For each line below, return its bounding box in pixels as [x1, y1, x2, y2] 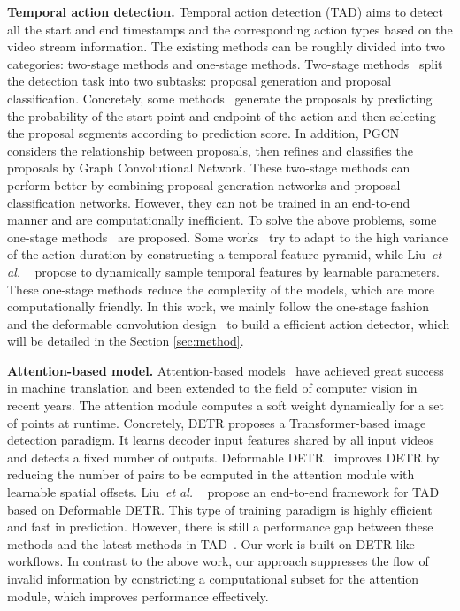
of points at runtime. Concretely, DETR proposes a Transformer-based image [7, 413, 426, 432]
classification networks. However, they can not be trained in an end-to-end [7, 193, 410, 211]
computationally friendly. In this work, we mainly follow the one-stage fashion [7, 297, 430, 316]
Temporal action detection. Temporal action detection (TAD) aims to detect [7, 3, 443, 20]
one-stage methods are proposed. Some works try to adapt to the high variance [7, 227, 448, 246]
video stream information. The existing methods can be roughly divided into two [7, 37, 446, 56]
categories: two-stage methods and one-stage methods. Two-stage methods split [7, 54, 443, 73]
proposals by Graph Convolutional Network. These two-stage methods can [7, 158, 410, 177]
